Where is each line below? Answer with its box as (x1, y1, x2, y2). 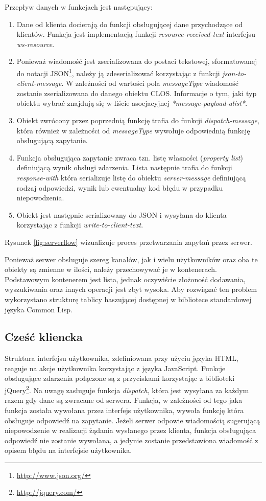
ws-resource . (16, 38, 55, 49)
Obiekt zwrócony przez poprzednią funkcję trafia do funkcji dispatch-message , (16, 115, 259, 125)
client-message (16, 78, 62, 88)
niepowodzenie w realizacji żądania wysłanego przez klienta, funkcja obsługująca (5, 425, 256, 436)
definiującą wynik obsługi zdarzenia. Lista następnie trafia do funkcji (16, 162, 232, 173)
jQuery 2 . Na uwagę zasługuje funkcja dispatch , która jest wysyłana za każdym (5, 383, 249, 395)
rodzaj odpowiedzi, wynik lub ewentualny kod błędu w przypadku (16, 182, 223, 193)
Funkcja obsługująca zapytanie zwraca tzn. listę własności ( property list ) (16, 152, 243, 163)
